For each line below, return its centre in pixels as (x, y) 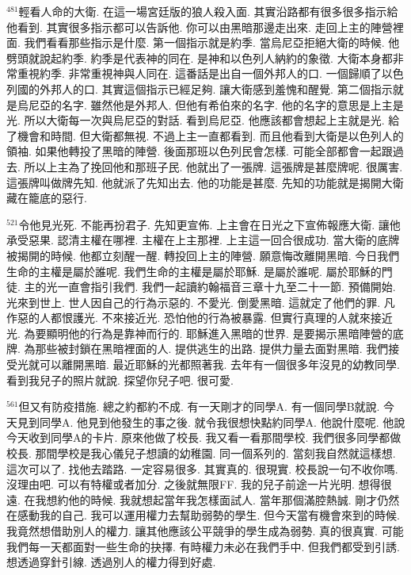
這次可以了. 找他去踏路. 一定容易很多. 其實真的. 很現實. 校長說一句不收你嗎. (202, 468)
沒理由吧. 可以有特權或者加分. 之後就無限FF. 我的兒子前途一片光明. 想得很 (199, 484)
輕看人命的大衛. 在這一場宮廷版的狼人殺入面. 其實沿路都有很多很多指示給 (208, 11)
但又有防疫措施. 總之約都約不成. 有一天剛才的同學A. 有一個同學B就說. (199, 406)
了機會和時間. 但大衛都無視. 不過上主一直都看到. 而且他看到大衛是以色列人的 (205, 135)
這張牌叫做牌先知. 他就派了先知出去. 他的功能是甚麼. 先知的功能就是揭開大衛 (205, 182)
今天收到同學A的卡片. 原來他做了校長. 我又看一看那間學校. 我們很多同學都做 (204, 437)
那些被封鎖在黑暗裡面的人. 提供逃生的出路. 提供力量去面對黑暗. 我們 (212, 349)
